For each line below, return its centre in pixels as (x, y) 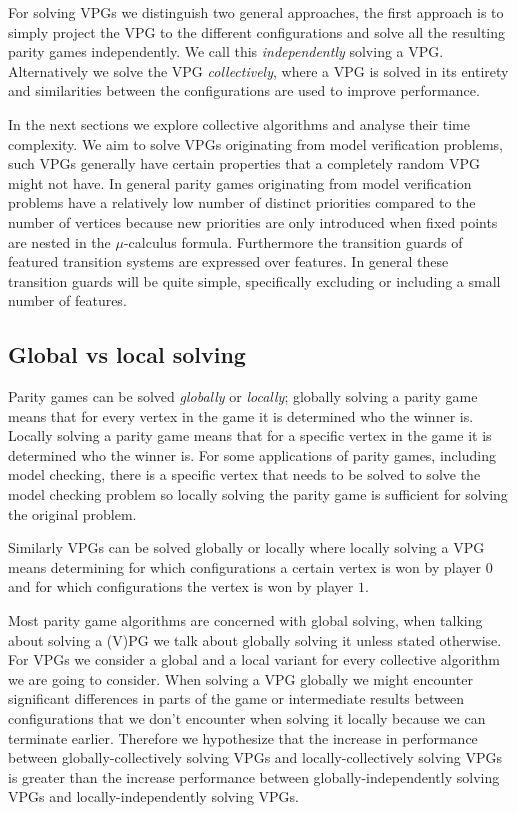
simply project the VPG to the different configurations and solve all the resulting (256, 31)
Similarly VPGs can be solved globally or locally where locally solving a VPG (246, 547)
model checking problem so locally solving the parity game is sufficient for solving (258, 494)
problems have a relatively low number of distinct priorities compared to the (242, 202)
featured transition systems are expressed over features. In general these (228, 261)
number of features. (67, 300)
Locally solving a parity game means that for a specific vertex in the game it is (250, 435)
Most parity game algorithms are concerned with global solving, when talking (245, 620)
